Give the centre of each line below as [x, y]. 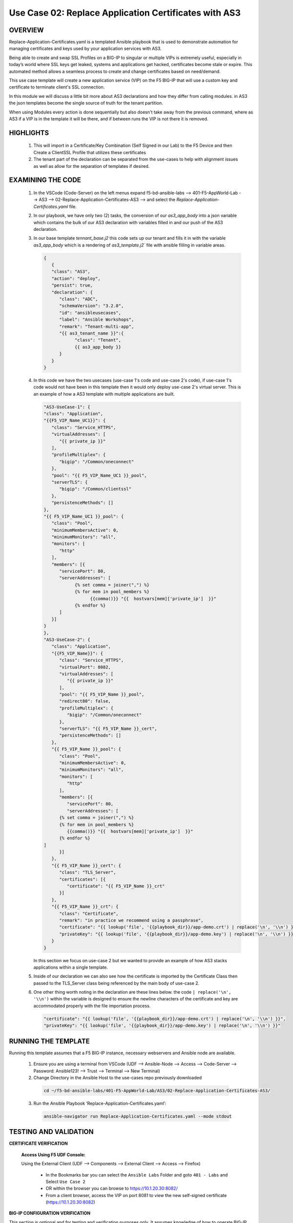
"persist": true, [72, 285]
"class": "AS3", [71, 272]
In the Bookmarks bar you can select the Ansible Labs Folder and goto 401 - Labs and [137, 1175]
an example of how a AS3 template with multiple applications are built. [104, 394]
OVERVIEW [26, 30]
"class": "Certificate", [89, 913]
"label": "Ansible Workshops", [97, 320]
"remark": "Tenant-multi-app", [97, 326]
